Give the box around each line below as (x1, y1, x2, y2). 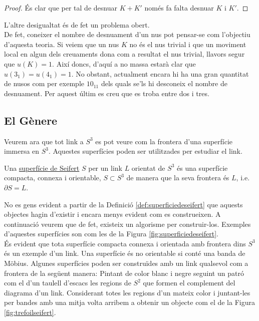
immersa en (4, 146, 40, 156)
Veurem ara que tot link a (4, 136, 84, 146)
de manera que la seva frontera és (126, 172, 229, 183)
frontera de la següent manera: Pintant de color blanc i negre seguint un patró (4, 267, 244, 278)
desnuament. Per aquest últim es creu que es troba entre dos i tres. (4, 88, 209, 98)
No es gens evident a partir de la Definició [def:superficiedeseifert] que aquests (4, 199, 243, 209)
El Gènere (4, 112, 58, 128)
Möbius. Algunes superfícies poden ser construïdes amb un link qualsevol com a (4, 258, 248, 268)
